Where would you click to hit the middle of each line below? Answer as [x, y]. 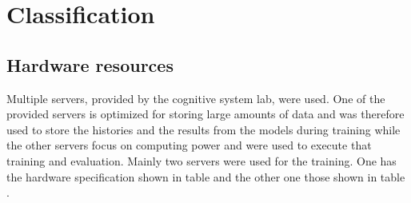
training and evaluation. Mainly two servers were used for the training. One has [202, 160]
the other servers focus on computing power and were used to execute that [189, 145]
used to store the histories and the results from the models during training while [204, 129]
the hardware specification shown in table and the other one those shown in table [206, 176]
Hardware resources [90, 64]
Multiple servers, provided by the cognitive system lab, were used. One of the [196, 98]
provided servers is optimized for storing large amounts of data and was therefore [205, 114]
